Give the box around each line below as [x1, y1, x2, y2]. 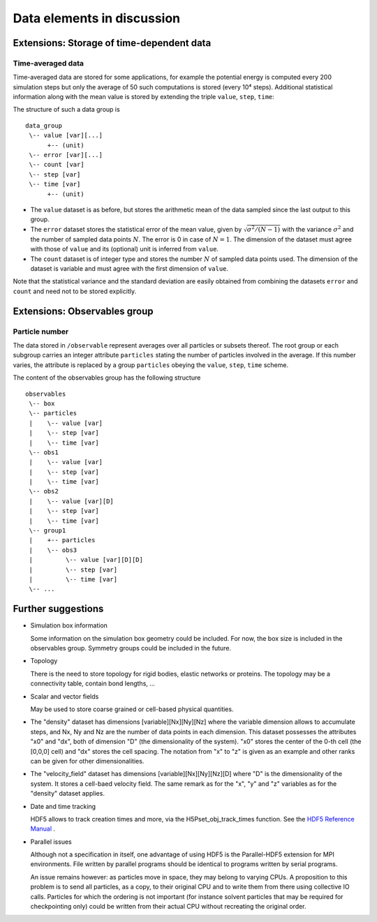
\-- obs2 [29, 487, 59, 496]
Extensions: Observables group [13, 305, 154, 317]
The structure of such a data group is [13, 105, 120, 114]
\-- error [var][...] [29, 151, 103, 159]
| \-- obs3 [29, 546, 77, 554]
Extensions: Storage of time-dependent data [13, 37, 212, 49]
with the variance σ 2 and [281, 224, 354, 233]
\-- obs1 [29, 448, 59, 456]
